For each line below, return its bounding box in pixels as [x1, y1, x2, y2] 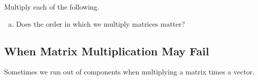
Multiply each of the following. [4, 2, 100, 12]
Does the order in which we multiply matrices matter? [16, 18, 185, 29]
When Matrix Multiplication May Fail [4, 43, 209, 58]
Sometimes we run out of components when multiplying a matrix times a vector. [4, 66, 255, 77]
